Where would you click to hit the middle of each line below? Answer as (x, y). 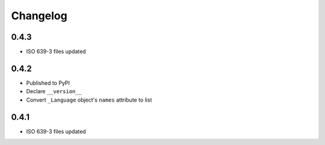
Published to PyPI (48, 83)
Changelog (39, 16)
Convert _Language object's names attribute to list (89, 100)
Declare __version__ (54, 91)
